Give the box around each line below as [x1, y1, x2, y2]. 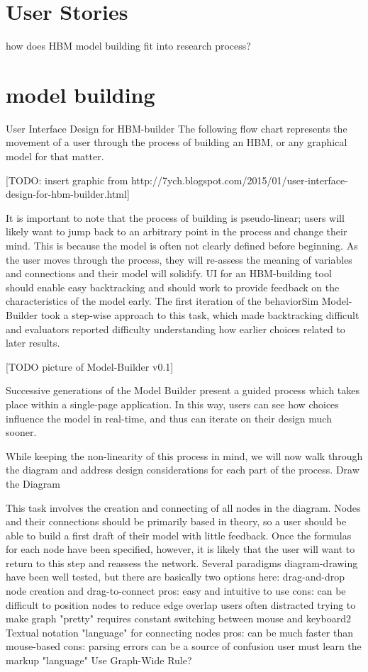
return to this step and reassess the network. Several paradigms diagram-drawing [6, 555, 358, 570]
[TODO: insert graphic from [6, 172, 128, 187]
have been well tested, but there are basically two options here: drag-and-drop [6, 569, 345, 584]
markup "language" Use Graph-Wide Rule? [6, 653, 192, 668]
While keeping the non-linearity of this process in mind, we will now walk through [6, 448, 363, 463]
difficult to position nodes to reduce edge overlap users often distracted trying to [6, 597, 356, 612]
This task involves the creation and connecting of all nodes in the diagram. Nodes [6, 500, 361, 515]
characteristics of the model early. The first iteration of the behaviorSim [6, 293, 319, 308]
